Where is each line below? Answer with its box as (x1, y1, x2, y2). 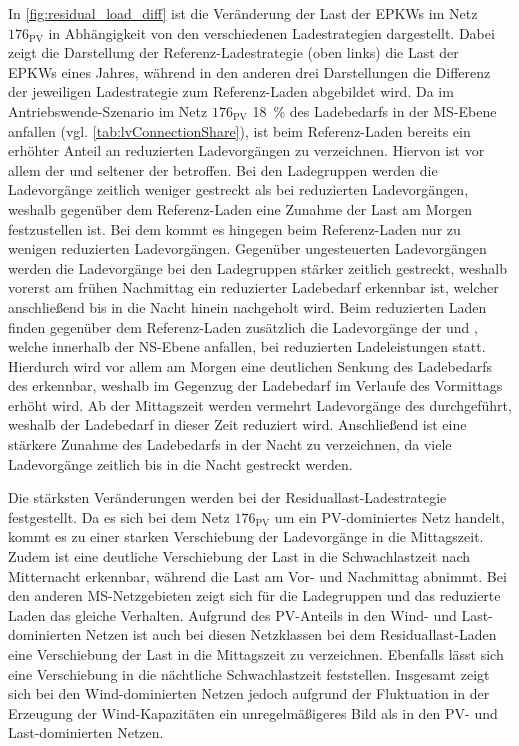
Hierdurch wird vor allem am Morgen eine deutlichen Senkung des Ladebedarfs (8, 355, 492, 376)
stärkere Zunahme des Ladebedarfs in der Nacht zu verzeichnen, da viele (8, 434, 452, 455)
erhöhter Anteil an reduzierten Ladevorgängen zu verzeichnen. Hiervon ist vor (8, 140, 485, 161)
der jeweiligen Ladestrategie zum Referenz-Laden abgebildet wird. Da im (8, 81, 454, 102)
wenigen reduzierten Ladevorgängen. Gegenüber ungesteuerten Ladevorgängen (8, 238, 487, 259)
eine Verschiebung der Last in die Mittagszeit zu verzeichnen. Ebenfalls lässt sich (8, 644, 504, 664)
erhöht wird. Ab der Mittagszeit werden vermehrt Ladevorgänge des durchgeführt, (8, 394, 512, 415)
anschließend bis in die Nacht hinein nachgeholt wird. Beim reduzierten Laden (8, 296, 487, 317)
